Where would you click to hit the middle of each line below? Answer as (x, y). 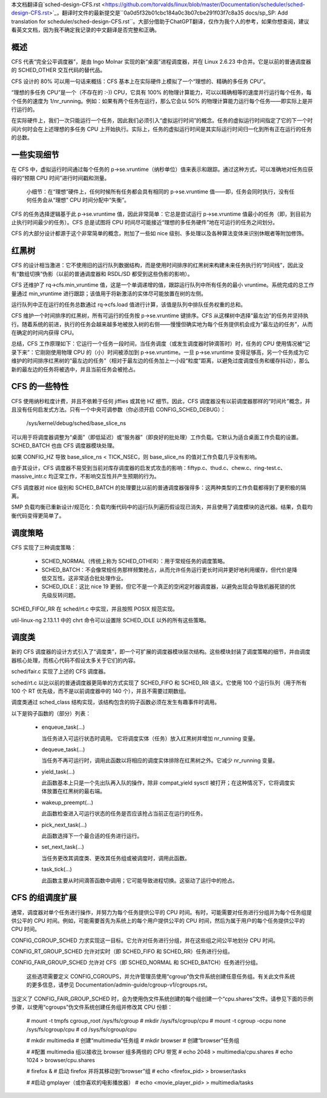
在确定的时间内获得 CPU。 (44, 333)
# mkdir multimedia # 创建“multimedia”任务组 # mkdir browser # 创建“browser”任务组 (133, 1040)
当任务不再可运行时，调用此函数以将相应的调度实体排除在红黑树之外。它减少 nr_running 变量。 (160, 760)
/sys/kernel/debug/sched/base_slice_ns (76, 423)
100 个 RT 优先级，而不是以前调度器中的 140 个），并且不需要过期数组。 (100, 691)
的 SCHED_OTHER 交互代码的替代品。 (58, 70)
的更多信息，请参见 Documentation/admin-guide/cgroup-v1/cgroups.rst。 (118, 985)
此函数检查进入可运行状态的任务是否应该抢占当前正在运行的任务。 (124, 814)
